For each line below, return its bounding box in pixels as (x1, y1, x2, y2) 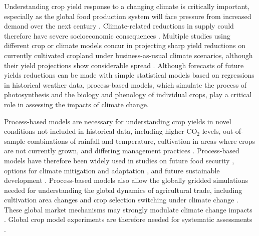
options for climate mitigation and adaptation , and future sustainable (4, 165, 220, 175)
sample (4, 135, 26, 146)
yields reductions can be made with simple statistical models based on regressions (4, 70, 254, 80)
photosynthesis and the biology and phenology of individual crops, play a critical (4, 89, 252, 100)
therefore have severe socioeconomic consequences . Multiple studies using (4, 30, 230, 41)
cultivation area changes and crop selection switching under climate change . (4, 194, 238, 205)
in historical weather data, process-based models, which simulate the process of (4, 79, 247, 90)
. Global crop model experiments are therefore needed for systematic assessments (4, 214, 252, 224)
